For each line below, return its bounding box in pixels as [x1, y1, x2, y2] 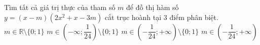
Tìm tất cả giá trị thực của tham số [4, 2, 116, 12]
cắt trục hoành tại [104, 11, 162, 22]
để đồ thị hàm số [126, 2, 179, 12]
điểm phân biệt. [169, 11, 218, 22]
